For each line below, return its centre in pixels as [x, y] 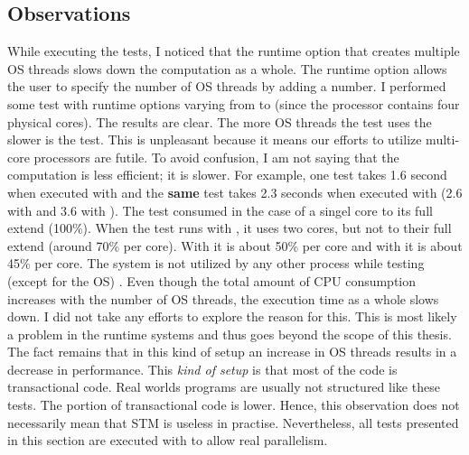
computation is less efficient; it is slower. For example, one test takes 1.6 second [227, 175]
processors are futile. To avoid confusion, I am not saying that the [216, 157]
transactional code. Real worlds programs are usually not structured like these [224, 387]
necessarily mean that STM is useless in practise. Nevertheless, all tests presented [233, 422]
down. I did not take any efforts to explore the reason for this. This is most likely [232, 316]
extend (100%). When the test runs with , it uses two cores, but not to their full [230, 228]
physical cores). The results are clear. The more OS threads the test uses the [220, 121]
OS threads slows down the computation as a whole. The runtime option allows [227, 68]
